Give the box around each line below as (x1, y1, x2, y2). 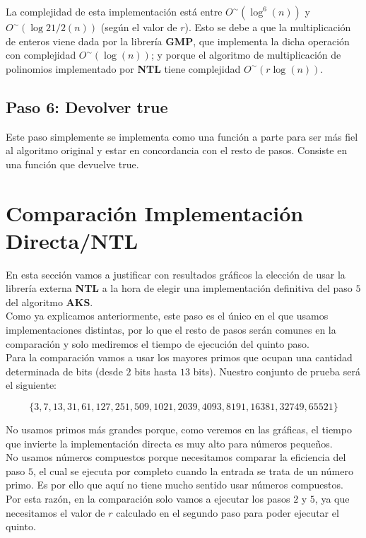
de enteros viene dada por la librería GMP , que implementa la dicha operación (6, 33, 350, 48)
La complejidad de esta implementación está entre (6, 4, 223, 18)
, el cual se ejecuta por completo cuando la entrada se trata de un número (33, 463, 353, 478)
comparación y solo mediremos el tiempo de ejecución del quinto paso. (6, 336, 309, 351)
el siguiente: (6, 378, 57, 392)
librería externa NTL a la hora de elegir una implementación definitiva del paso (6, 281, 353, 296)
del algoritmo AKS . (6, 294, 93, 309)
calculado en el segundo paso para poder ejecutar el (116, 505, 339, 520)
